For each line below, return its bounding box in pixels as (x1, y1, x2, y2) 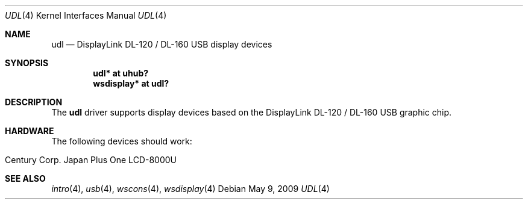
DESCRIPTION (5, 97, 63, 107)
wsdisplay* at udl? (93, 78, 169, 88)
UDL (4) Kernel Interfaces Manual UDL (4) (5, 10, 167, 20)
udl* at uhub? (93, 68, 149, 78)
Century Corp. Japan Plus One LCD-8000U (5, 155, 177, 165)
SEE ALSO (5, 173, 46, 184)
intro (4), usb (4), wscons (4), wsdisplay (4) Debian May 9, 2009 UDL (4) (51, 184, 330, 194)
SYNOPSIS (5, 58, 49, 68)
